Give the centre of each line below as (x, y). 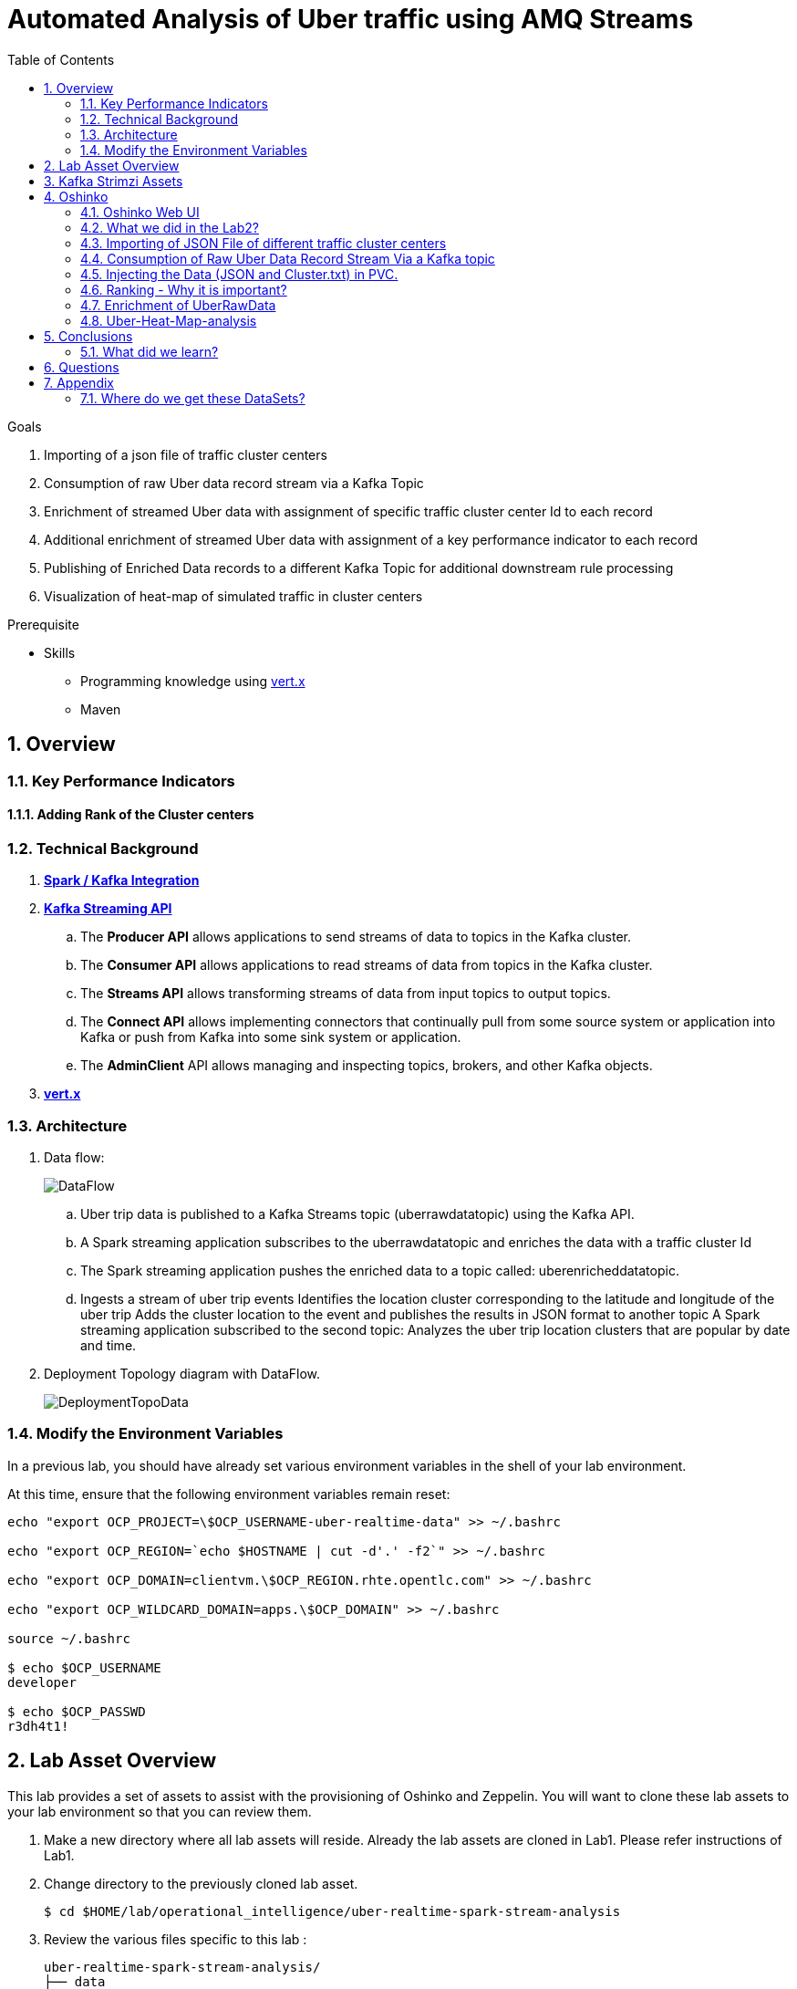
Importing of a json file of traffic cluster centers (186, 454)
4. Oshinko (76, 196)
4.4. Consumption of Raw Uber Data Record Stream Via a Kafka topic (288, 258)
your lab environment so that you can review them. (160, 1811)
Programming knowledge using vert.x (193, 681)
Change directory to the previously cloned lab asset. (201, 1883)
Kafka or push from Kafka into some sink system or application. (271, 1037)
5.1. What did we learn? (150, 351)
